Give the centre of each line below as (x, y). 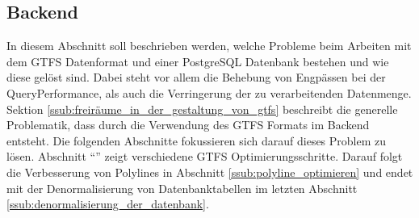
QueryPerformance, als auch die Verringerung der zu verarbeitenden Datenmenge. (209, 92)
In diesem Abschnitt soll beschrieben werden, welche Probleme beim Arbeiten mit (209, 46)
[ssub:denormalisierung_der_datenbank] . (108, 204)
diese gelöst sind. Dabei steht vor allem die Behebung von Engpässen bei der (196, 77)
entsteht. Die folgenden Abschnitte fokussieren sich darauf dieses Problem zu (197, 140)
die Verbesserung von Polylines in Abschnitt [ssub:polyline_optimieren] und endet (210, 172)
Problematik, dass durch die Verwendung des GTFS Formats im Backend (188, 125)
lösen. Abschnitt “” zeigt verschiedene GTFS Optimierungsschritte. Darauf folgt (205, 156)
